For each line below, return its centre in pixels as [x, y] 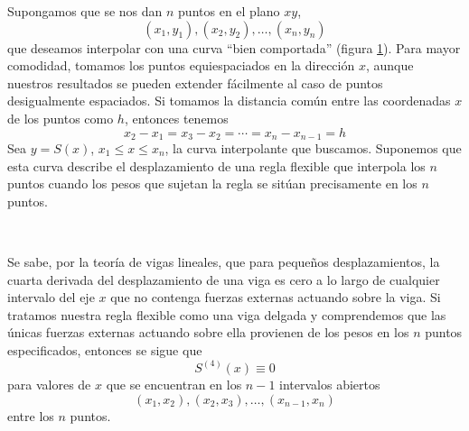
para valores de [49, 384]
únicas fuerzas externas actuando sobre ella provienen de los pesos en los [208, 332]
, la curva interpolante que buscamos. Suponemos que [313, 148]
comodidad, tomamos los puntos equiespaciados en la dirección [181, 65]
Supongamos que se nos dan [85, 11]
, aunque [389, 65]
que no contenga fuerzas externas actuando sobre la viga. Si [276, 297]
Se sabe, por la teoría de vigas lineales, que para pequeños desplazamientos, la [224, 261]
